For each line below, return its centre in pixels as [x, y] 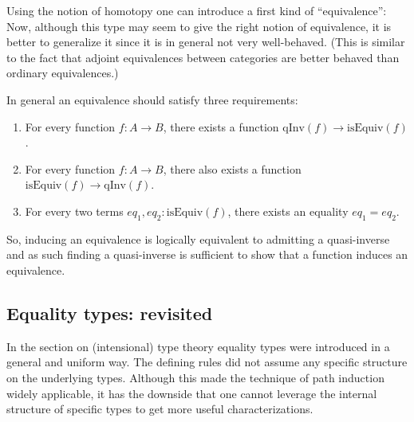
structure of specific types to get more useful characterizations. [160, 409]
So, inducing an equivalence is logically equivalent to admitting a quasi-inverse [198, 238]
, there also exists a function [232, 168]
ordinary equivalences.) [63, 73]
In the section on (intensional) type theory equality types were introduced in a [198, 346]
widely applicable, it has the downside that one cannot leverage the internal [192, 393]
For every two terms [74, 211]
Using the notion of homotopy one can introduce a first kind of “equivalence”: [197, 10]
